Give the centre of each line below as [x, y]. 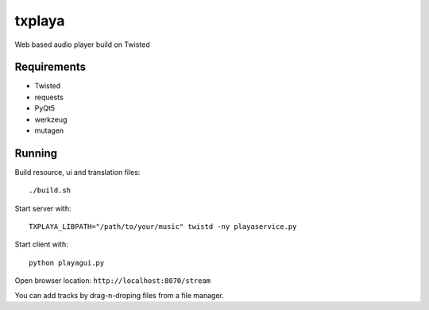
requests [49, 97]
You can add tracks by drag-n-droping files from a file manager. [119, 295]
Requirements [50, 67]
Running [36, 153]
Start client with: [41, 244]
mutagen [49, 130]
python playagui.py [67, 263]
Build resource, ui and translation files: [77, 172]
